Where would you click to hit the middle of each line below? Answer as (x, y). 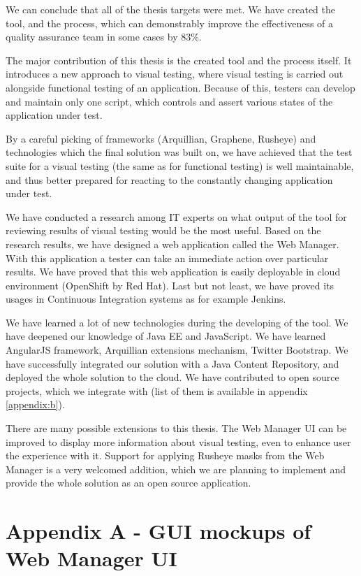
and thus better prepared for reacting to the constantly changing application (169, 179)
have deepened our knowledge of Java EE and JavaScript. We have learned (166, 336)
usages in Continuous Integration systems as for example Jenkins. (146, 299)
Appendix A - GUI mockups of (159, 531)
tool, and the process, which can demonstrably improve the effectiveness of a (170, 23)
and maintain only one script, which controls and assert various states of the (169, 101)
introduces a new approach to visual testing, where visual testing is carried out (175, 74)
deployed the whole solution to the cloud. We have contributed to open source (172, 377)
